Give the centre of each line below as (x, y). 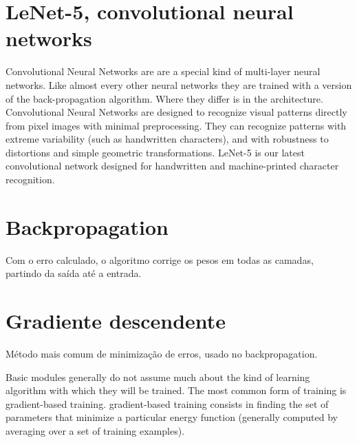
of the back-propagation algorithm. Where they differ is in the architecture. (164, 98)
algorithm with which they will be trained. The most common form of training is (176, 390)
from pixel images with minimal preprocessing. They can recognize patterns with (176, 125)
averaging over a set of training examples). (95, 431)
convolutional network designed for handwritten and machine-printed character (172, 166)
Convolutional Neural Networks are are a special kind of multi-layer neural (163, 71)
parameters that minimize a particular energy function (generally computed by (172, 417)
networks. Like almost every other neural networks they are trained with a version (179, 84)
